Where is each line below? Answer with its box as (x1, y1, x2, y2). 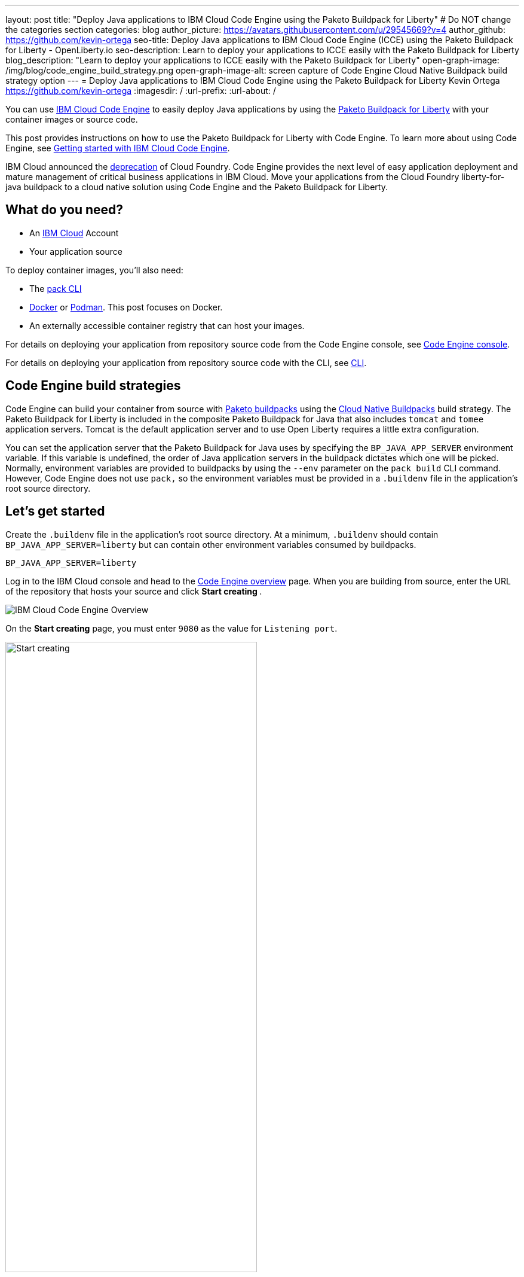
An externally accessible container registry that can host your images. (29, 320, 305, 331)
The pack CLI (29, 283, 82, 294)
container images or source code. (5, 114, 138, 124)
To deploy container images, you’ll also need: (5, 264, 183, 275)
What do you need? (5, 202, 124, 218)
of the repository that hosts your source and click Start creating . (5, 586, 262, 596)
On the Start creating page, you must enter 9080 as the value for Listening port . (5, 623, 338, 633)
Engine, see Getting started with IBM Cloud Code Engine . (5, 143, 230, 153)
